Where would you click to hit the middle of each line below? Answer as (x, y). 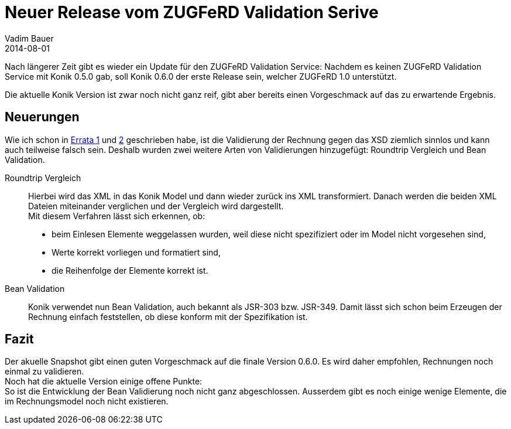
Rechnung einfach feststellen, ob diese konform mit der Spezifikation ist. (168, 316)
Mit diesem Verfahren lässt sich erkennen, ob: (117, 216)
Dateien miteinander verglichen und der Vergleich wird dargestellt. (156, 206)
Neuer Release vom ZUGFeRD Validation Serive (192, 12)
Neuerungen (42, 117)
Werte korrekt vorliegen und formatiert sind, (136, 252)
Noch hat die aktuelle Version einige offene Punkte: (104, 382)
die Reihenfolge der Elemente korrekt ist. (130, 270)
